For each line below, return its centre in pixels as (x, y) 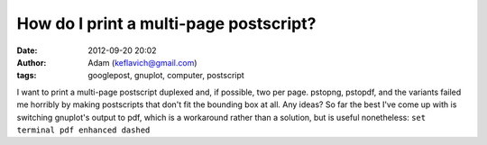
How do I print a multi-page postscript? (166, 23)
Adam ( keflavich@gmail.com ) (142, 62)
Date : (27, 50)
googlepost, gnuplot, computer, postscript (166, 76)
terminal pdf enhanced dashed (83, 130)
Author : (32, 62)
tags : (27, 76)
